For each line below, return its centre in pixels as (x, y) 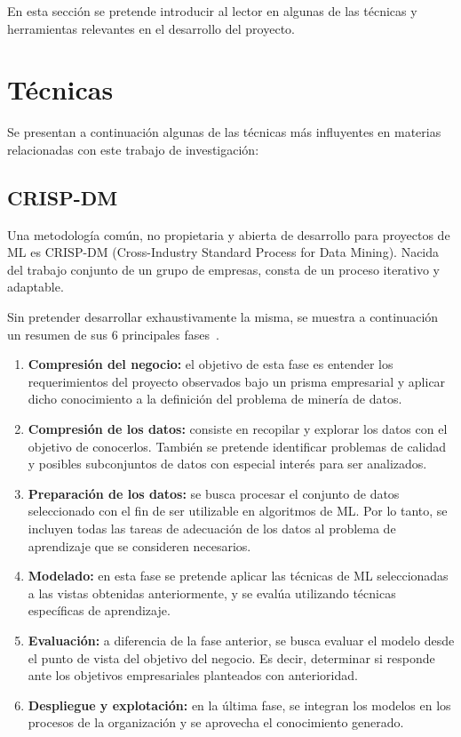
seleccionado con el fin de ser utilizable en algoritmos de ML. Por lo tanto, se (238, 511)
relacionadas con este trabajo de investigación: (133, 149)
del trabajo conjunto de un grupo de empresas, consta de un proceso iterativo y (224, 269)
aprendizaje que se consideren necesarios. (139, 545)
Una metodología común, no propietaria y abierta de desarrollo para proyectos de (229, 234)
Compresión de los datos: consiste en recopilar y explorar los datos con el (238, 429)
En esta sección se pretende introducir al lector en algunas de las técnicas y (212, 11)
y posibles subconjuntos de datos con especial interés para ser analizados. (227, 464)
